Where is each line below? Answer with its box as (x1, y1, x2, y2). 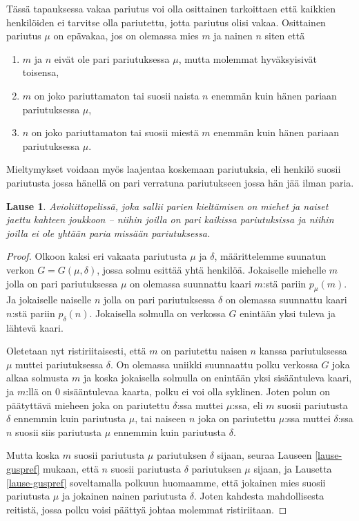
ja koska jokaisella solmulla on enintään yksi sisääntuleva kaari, (84, 370, 352, 385)
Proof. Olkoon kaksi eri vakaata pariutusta (6, 249, 187, 263)
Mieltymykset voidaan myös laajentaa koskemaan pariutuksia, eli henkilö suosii (6, 162, 341, 176)
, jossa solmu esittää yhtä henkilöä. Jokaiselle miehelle (97, 262, 327, 276)
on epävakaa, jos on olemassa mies (53, 28, 199, 43)
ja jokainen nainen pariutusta (61, 489, 187, 503)
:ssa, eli (232, 397, 263, 412)
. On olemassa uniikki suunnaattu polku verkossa (110, 357, 318, 371)
